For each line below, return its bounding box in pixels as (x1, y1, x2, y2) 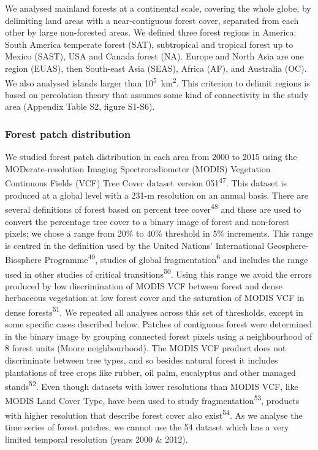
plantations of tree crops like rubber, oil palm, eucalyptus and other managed (5, 365, 296, 378)
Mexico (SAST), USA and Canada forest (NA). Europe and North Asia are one (5, 50, 304, 63)
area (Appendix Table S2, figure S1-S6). (5, 100, 155, 113)
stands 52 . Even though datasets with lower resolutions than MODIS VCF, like (5, 378, 298, 392)
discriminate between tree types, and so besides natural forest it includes (5, 354, 278, 366)
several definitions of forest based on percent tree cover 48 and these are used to (5, 201, 301, 215)
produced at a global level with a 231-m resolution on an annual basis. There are (5, 188, 309, 201)
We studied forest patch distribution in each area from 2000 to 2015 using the (5, 150, 297, 163)
